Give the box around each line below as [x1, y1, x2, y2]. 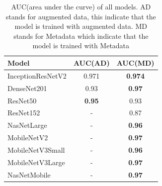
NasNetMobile [7, 169, 51, 180]
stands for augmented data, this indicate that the [5, 11, 156, 21]
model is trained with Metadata [32, 40, 130, 51]
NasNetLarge [7, 120, 47, 130]
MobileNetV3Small [7, 144, 65, 155]
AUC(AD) [73, 57, 110, 68]
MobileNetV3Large [7, 157, 65, 167]
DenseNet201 [7, 83, 47, 93]
